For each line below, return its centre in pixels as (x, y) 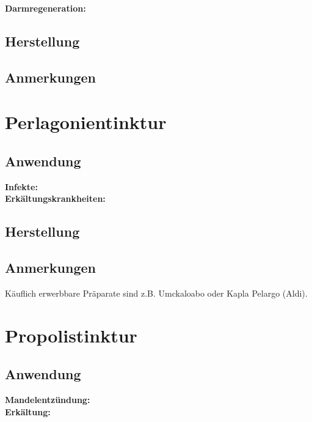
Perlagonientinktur (86, 122)
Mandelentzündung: (48, 400)
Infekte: (21, 186)
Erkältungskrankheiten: (55, 198)
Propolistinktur (71, 335)
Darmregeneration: (45, 8)
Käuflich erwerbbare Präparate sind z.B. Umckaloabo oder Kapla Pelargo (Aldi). (156, 293)
